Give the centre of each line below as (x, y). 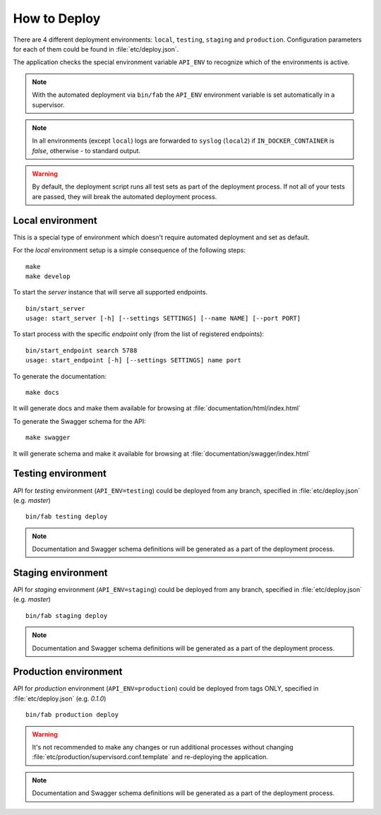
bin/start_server (55, 308)
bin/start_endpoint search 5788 (81, 350)
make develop (48, 276)
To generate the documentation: (60, 376)
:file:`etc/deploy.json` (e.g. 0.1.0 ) (60, 698)
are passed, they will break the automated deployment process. (125, 196)
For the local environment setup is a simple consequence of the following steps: (129, 250)
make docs (42, 393)
